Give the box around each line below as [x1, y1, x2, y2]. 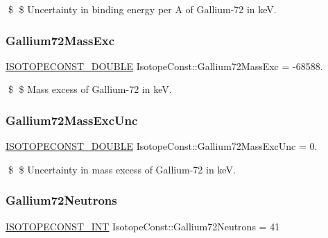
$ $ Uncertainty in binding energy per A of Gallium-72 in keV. [8, 2, 277, 16]
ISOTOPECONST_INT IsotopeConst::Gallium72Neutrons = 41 [6, 219, 280, 233]
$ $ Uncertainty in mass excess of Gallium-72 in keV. [8, 162, 236, 176]
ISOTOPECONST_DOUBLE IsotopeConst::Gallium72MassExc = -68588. [6, 58, 323, 73]
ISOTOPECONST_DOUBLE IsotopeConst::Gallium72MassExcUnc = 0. [6, 139, 318, 153]
